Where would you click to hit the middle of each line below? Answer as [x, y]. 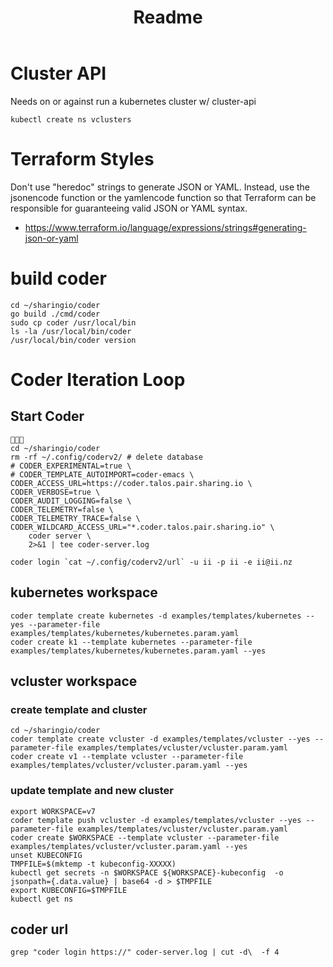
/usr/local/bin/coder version [73, 340]
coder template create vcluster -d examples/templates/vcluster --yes [160, 739]
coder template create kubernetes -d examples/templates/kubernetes [156, 616]
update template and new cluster [92, 791]
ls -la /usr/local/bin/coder [71, 331]
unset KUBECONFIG [46, 855]
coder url [39, 929]
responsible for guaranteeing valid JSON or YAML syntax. [129, 208]
